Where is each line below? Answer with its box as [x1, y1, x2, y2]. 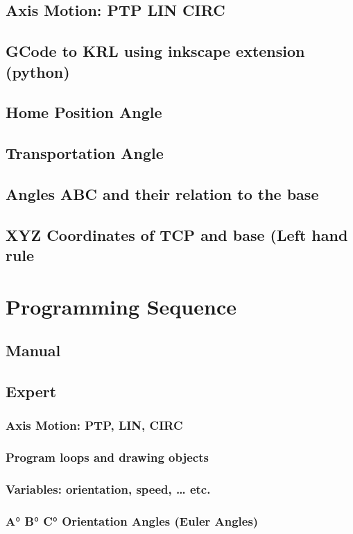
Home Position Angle [6, 101, 162, 123]
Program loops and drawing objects [6, 449, 209, 466]
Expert [6, 381, 57, 402]
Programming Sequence [6, 292, 236, 320]
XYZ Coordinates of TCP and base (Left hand [6, 224, 348, 245]
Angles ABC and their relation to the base [6, 183, 319, 204]
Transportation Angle [6, 142, 164, 164]
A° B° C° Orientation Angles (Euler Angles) [6, 512, 259, 529]
